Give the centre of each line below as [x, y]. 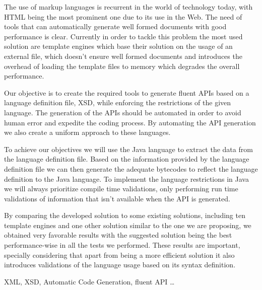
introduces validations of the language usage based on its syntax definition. [120, 265]
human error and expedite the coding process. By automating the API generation [130, 122]
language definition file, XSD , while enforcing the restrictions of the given [118, 102]
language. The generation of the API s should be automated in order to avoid [123, 112]
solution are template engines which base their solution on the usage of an [118, 46]
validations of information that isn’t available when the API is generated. [117, 198]
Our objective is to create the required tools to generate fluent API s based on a [127, 92]
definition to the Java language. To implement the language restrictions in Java [126, 178]
